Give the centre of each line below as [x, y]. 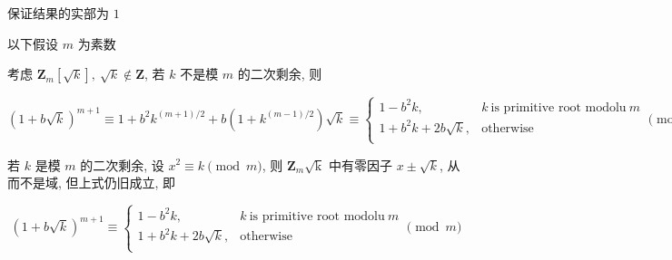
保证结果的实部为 [58, 13]
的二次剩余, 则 [280, 74]
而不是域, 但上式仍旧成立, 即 [92, 183]
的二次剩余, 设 [122, 164]
